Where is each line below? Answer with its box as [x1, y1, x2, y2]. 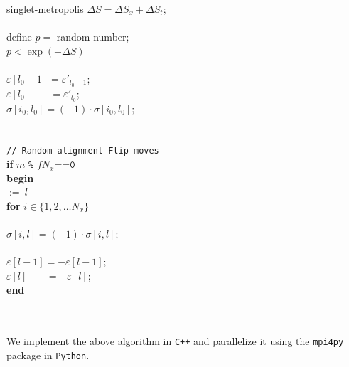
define [6, 29, 32, 44]
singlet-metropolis [6, 1, 84, 16]
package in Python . [6, 347, 90, 362]
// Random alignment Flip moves [6, 146, 159, 156]
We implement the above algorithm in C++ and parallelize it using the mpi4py [6, 334, 344, 349]
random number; [56, 29, 129, 44]
